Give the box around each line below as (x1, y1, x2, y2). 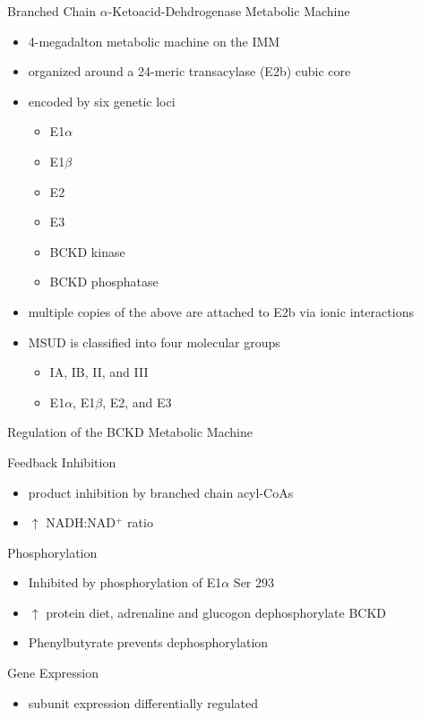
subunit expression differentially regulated (28, 693, 259, 712)
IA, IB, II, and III (49, 363, 149, 381)
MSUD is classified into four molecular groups (28, 332, 280, 351)
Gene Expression (7, 663, 99, 682)
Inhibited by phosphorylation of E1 (28, 573, 222, 592)
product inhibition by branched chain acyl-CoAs (28, 483, 294, 501)
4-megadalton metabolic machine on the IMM (28, 31, 280, 50)
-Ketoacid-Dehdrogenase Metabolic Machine (107, 2, 350, 20)
